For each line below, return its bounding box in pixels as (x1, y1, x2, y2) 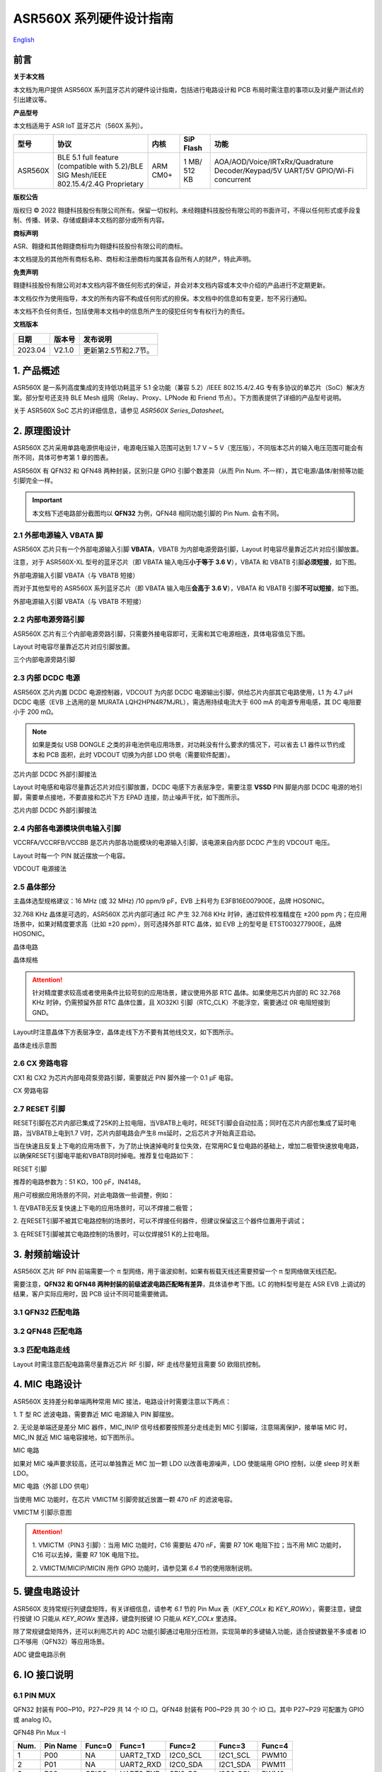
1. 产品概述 (13, 365, 60, 377)
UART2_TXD (120, 1751, 161, 1761)
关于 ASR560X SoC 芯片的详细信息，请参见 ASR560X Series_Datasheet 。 (13, 406, 228, 415)
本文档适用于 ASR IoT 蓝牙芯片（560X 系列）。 (13, 121, 147, 130)
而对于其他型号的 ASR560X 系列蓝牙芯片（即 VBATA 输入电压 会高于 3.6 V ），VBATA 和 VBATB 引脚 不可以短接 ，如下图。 (13, 584, 363, 593)
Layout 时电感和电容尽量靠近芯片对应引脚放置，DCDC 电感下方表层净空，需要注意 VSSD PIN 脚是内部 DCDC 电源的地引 (13, 783, 363, 792)
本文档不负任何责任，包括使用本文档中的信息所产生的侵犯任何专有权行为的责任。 (13, 307, 249, 315)
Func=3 (219, 1741, 245, 1751)
